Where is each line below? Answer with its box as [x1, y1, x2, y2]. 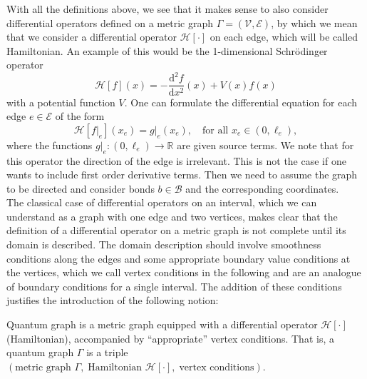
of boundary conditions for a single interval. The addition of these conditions [6, 278, 342, 293]
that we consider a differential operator [6, 29, 177, 44]
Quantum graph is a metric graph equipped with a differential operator [6, 317, 318, 332]
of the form [55, 108, 105, 123]
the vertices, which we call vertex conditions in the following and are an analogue [6, 265, 361, 280]
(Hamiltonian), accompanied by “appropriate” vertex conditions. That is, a [6, 330, 334, 345]
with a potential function [6, 94, 115, 109]
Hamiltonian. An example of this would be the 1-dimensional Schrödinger [6, 43, 328, 58]
